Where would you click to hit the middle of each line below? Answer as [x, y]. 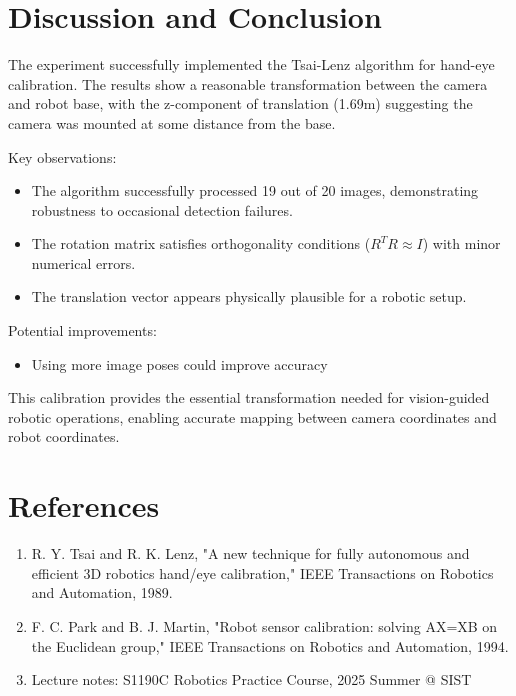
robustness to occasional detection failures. [162, 209]
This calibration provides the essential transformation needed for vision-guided [249, 397]
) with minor [461, 243]
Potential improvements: [82, 330]
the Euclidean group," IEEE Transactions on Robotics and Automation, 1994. [270, 645]
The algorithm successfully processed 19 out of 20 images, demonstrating [255, 190]
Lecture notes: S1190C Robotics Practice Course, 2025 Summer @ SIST [251, 679]
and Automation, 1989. [102, 592]
